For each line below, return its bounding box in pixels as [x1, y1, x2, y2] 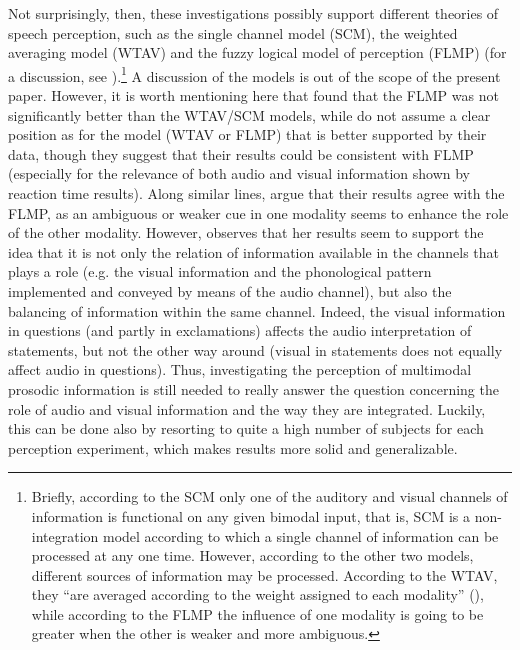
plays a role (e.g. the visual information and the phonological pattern [8, 261, 432, 282]
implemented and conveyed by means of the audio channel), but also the [8, 280, 452, 301]
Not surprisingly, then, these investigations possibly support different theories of [8, 3, 499, 23]
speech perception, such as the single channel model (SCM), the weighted [8, 22, 458, 43]
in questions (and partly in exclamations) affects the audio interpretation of [8, 320, 472, 341]
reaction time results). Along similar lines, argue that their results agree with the [8, 183, 505, 203]
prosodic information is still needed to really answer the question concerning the [8, 378, 499, 399]
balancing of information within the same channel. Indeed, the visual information [8, 300, 506, 321]
